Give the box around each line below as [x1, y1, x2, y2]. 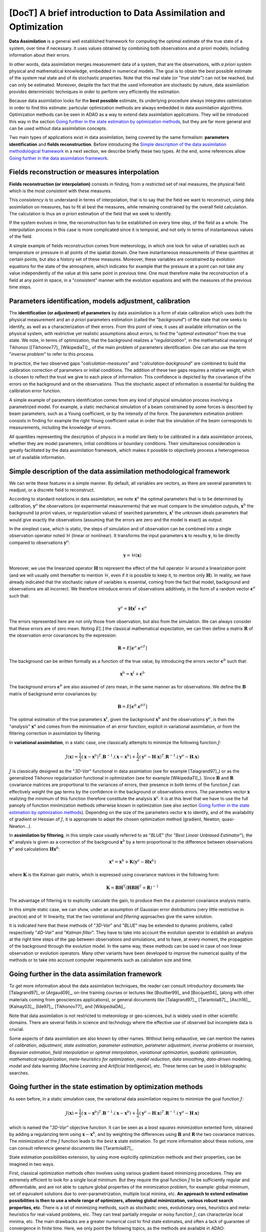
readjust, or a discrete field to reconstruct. [9, 487, 95, 493]
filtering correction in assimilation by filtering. [9, 730, 101, 736]
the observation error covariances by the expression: [9, 632, 117, 638]
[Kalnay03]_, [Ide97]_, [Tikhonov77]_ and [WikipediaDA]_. [9, 1003, 126, 1010]
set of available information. [9, 454, 66, 460]
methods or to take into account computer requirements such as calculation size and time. [9, 957, 193, 963]
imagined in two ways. [9, 1161, 55, 1167]
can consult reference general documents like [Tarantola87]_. [9, 1145, 134, 1151]
